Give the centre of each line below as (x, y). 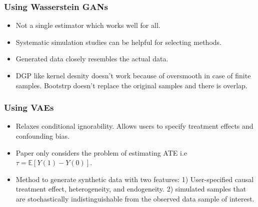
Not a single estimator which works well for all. (88, 25)
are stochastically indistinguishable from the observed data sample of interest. (135, 198)
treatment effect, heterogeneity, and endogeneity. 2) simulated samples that (131, 189)
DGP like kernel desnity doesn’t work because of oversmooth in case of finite (133, 75)
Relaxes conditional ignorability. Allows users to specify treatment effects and (134, 126)
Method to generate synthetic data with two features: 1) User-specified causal (135, 179)
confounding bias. (42, 136)
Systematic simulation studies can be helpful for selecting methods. (118, 42)
